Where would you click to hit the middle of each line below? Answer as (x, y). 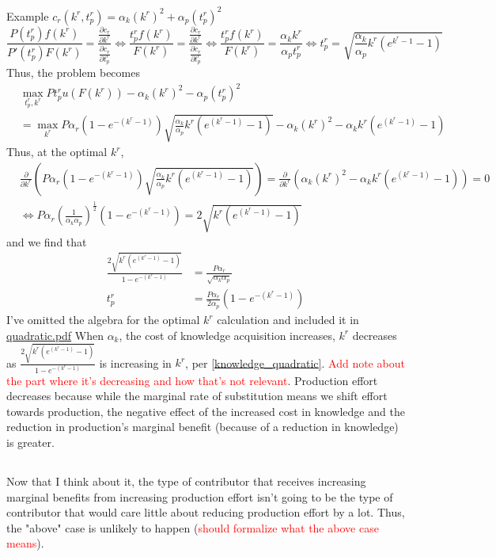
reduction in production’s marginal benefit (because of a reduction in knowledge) (203, 427)
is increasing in (135, 362)
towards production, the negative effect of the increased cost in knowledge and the (206, 411)
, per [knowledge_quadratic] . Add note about (295, 362)
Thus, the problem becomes (73, 72)
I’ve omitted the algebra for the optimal (103, 320)
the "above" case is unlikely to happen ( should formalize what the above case (193, 527)
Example (28, 15)
